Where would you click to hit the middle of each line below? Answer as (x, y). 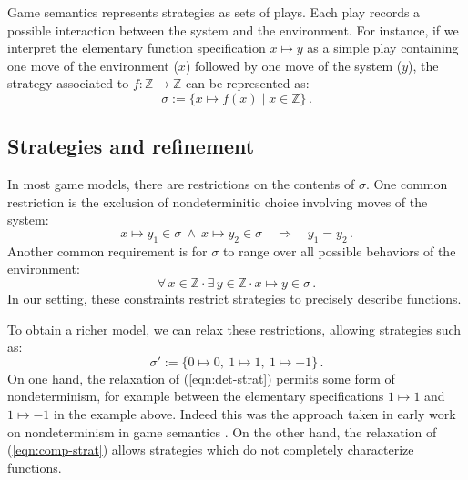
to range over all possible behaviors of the (339, 250)
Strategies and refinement (131, 146)
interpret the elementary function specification (137, 48)
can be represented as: (248, 83)
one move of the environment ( (93, 65)
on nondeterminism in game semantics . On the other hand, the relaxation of (222, 431)
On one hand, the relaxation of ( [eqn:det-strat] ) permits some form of (201, 378)
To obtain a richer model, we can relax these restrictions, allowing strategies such (234, 329)
